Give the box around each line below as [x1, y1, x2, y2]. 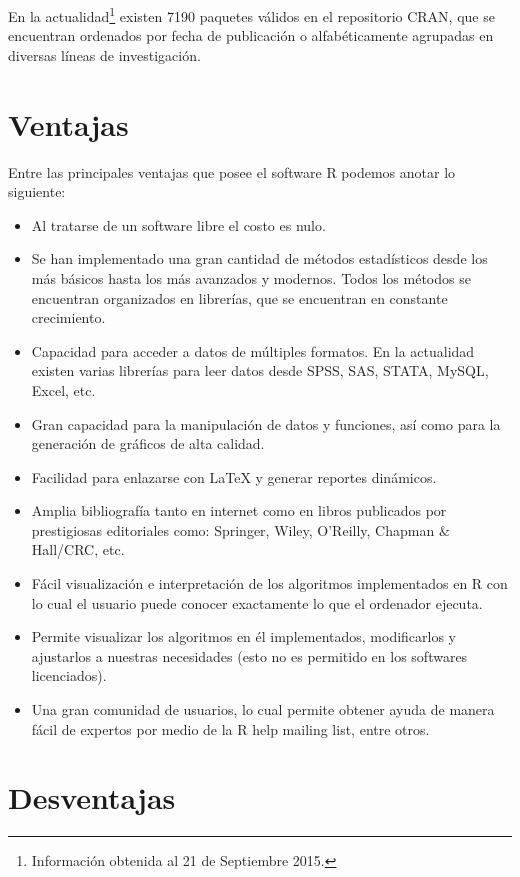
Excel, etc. [31, 379, 96, 400]
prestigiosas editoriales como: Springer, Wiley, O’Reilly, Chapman [31, 519, 435, 540]
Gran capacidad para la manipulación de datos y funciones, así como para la [31, 413, 501, 434]
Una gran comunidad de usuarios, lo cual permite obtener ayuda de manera [31, 699, 495, 720]
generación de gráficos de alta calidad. [31, 433, 265, 454]
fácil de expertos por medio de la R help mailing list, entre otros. [31, 718, 430, 739]
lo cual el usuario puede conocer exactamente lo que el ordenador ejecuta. [31, 592, 483, 613]
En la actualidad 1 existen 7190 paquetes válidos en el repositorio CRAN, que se [8, 3, 495, 26]
